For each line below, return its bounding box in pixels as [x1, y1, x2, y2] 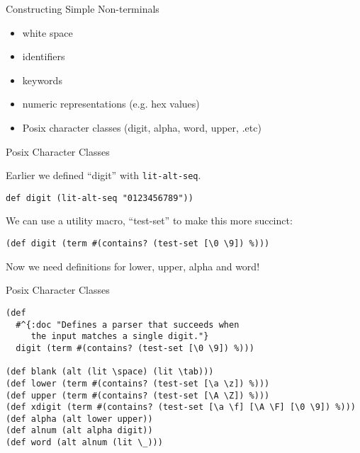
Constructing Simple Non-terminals [6, 1, 159, 16]
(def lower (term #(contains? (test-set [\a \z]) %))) [6, 378, 270, 389]
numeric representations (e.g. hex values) [22, 96, 200, 111]
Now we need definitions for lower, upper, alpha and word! [6, 258, 260, 273]
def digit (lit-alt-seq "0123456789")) [6, 193, 193, 203]
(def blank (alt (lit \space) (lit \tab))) [6, 367, 214, 377]
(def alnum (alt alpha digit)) [6, 425, 153, 436]
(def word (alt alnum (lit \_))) [6, 437, 163, 448]
